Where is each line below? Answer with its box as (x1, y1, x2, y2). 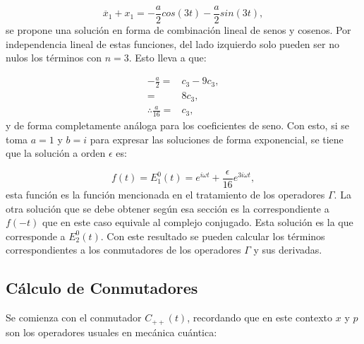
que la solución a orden (6, 146, 106, 160)
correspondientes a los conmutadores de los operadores (6, 242, 241, 257)
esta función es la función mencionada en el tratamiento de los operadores (6, 186, 325, 201)
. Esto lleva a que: (128, 50, 207, 65)
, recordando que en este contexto (187, 310, 333, 325)
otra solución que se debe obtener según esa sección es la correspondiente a (6, 201, 329, 215)
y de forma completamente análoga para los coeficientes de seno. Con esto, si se (6, 118, 349, 133)
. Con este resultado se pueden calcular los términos (100, 228, 325, 243)
